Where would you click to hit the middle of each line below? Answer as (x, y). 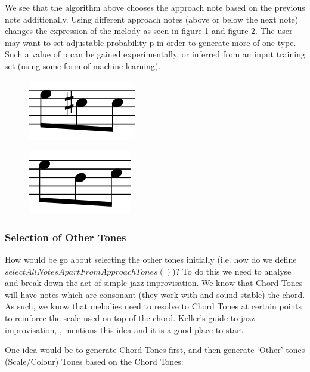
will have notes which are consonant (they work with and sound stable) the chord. (155, 294)
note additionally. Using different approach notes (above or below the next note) (152, 19)
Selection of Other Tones (66, 237)
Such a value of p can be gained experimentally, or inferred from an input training (155, 54)
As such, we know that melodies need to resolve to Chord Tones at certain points (153, 306)
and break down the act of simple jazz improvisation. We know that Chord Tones (154, 283)
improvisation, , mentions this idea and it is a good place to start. (125, 329)
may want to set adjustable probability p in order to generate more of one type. (151, 42)
